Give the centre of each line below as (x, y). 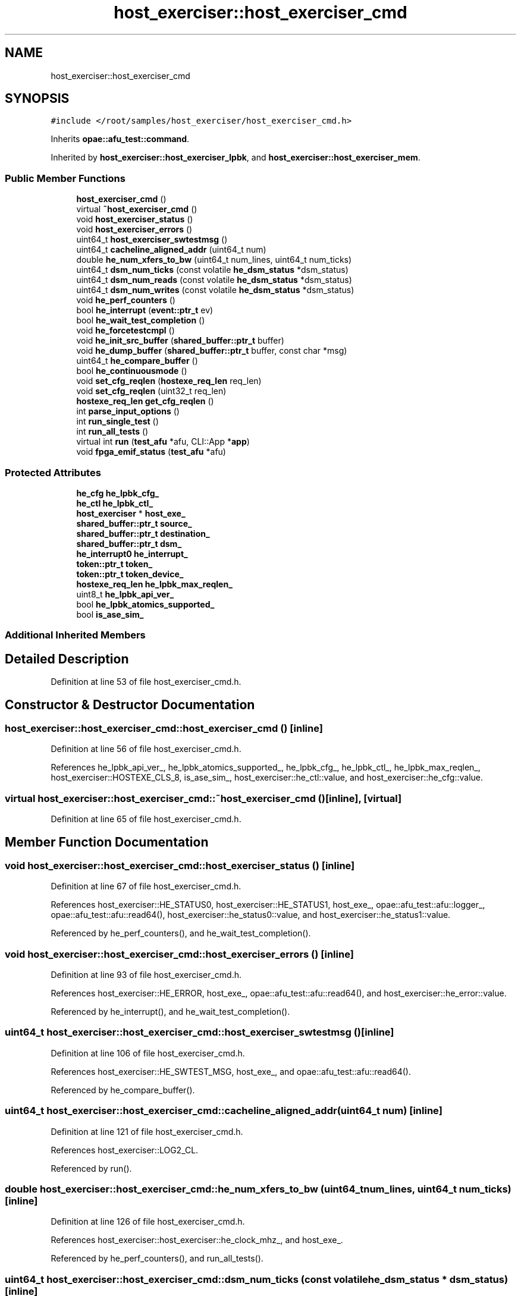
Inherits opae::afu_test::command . (120, 139)
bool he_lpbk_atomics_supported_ (145, 604)
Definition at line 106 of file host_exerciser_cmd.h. (148, 1053)
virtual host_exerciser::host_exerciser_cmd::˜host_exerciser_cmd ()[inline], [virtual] (203, 798)
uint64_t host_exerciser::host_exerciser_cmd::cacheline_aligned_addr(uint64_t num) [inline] (224, 1111)
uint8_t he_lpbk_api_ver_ (125, 594)
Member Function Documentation (107, 842)
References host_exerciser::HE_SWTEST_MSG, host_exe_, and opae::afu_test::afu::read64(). (231, 1071)
